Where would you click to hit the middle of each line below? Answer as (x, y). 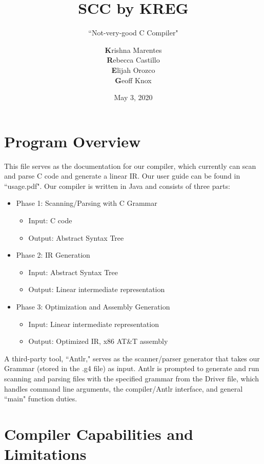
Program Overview (73, 141)
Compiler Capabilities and (99, 433)
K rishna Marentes (133, 50)
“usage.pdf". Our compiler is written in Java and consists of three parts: (117, 186)
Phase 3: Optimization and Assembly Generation (93, 306)
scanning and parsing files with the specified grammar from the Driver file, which (131, 378)
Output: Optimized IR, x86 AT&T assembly (98, 341)
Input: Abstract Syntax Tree (73, 272)
